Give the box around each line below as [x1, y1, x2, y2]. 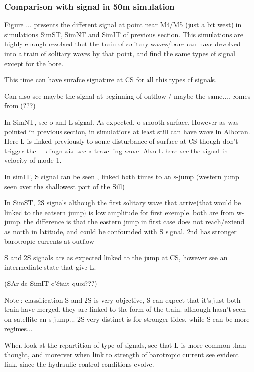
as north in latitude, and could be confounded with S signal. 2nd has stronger [4, 226, 237, 236]
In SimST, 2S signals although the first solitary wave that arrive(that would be [4, 197, 241, 208]
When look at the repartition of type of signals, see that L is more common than [4, 340, 246, 350]
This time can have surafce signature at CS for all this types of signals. [4, 74, 217, 85]
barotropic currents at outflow [4, 236, 94, 246]
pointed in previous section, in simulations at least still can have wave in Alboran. [4, 126, 250, 136]
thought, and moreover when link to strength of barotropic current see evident [4, 349, 239, 359]
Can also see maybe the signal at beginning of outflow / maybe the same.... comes [4, 90, 251, 101]
